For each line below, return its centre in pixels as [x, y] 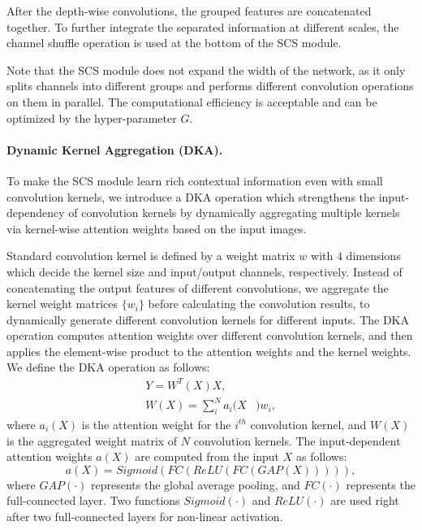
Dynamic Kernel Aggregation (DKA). [115, 149]
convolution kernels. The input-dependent [297, 440]
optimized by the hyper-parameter [92, 117]
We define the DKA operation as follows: [108, 367]
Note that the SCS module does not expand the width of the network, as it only [206, 70]
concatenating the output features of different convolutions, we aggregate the [198, 287]
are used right [365, 500]
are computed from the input [207, 456]
